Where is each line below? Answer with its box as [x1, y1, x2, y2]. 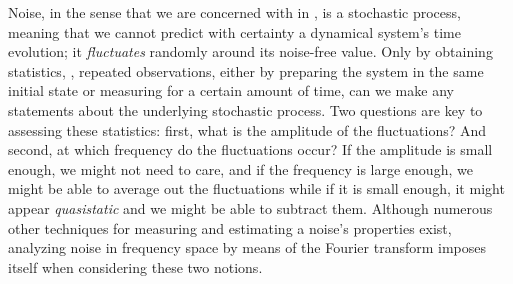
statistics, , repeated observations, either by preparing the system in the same [8, 60, 484, 81]
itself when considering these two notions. [8, 256, 263, 277]
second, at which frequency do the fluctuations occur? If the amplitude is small [8, 139, 493, 160]
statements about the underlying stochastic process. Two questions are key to [8, 99, 483, 120]
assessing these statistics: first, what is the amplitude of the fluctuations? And [8, 119, 487, 140]
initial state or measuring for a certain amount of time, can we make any [8, 80, 454, 101]
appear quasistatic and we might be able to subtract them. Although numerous [8, 197, 493, 218]
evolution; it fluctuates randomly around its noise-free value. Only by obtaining [8, 41, 493, 62]
